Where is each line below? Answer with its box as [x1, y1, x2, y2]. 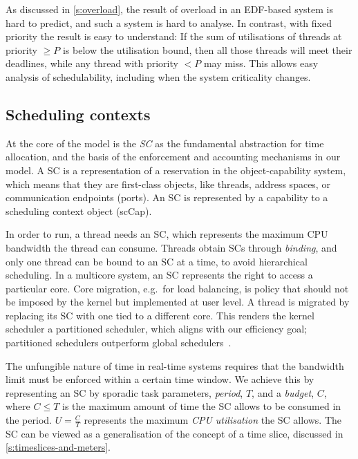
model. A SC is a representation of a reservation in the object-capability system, [6, 162, 346, 177]
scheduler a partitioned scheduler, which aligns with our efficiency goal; [6, 321, 307, 336]
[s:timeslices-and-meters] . [6, 440, 111, 454]
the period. [6, 413, 52, 427]
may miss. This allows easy [203, 56, 319, 71]
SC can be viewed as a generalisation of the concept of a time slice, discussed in [6, 426, 343, 440]
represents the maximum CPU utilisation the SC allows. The [84, 413, 342, 427]
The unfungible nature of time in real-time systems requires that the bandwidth [6, 358, 344, 373]
